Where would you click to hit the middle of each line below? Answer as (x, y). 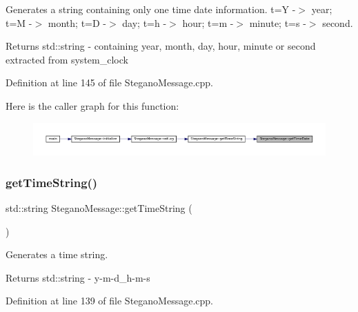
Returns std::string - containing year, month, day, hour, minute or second (161, 46)
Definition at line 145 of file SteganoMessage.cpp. (109, 82)
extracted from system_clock (67, 59)
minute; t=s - (278, 22)
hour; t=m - (208, 22)
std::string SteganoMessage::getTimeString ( (99, 208)
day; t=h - (145, 22)
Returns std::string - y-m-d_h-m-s (78, 277)
